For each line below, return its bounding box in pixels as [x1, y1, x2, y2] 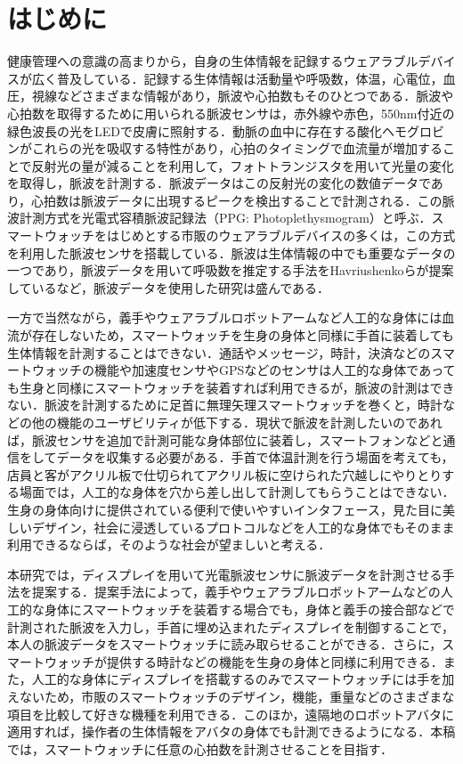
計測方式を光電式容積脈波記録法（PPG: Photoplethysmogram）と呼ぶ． [19, 208, 432, 227]
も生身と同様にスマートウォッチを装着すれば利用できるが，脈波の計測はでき [7, 378, 455, 396]
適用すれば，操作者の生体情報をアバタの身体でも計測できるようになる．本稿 [7, 722, 456, 741]
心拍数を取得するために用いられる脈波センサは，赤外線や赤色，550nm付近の [7, 103, 455, 122]
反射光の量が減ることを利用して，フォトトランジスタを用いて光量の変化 [31, 156, 454, 175]
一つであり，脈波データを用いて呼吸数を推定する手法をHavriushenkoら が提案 [7, 261, 454, 280]
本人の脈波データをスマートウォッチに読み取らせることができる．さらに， [7, 635, 443, 654]
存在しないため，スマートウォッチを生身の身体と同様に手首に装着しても [31, 326, 454, 345]
